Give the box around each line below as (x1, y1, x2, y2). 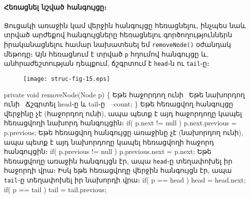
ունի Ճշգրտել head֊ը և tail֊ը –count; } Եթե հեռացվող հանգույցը (4, 99, 234, 109)
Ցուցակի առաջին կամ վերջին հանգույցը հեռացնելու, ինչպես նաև (4, 20, 246, 30)
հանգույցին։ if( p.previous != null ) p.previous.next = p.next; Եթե (4, 146, 212, 156)
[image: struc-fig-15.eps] (23, 75, 110, 82)
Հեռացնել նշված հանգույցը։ (4, 1, 107, 12)
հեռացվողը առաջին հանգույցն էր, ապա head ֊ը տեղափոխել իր (4, 155, 233, 166)
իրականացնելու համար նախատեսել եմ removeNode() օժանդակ (4, 39, 231, 49)
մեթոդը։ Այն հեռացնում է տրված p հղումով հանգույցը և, (4, 48, 209, 59)
